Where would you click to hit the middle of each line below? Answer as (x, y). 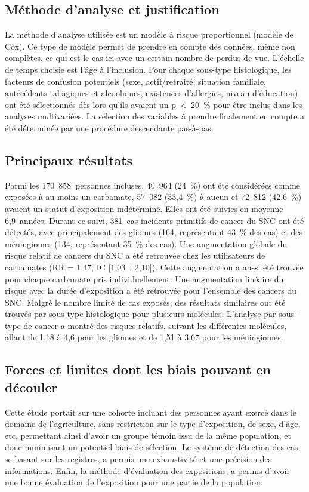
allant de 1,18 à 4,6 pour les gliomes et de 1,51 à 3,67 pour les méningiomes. (144, 337)
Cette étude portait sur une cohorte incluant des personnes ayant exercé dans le (151, 412)
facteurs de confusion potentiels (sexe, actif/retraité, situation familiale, (136, 81)
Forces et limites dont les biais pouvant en (138, 369)
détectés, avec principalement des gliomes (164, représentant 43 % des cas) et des (154, 232)
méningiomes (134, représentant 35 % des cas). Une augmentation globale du (146, 243)
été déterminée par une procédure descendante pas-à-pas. (109, 127)
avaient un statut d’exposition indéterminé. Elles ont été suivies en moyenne (144, 208)
